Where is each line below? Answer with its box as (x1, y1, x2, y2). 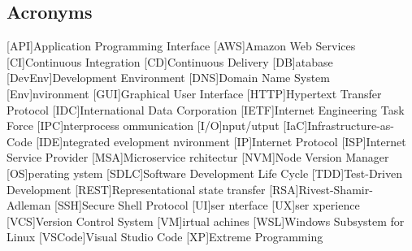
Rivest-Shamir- (298, 180, 373, 197)
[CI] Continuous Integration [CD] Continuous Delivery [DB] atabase (7, 53, 333, 70)
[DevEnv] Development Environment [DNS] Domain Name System (7, 69, 330, 86)
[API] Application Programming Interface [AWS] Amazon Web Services (7, 37, 356, 54)
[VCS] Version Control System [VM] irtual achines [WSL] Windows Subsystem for (7, 212, 405, 229)
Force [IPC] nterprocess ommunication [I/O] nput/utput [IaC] (7, 117, 308, 134)
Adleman (7, 197, 51, 214)
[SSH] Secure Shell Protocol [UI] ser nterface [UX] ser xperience (54, 197, 360, 214)
